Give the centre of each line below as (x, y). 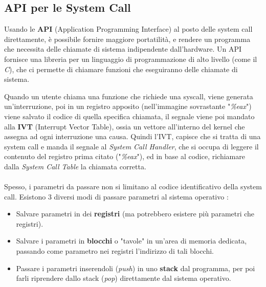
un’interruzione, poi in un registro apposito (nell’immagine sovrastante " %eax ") (128, 106)
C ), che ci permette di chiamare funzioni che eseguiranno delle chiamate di (121, 69)
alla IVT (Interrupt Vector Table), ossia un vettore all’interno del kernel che (125, 126)
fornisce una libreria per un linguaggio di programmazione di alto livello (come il (131, 59)
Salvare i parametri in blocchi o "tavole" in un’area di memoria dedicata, (131, 241)
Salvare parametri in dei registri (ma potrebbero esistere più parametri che (135, 214)
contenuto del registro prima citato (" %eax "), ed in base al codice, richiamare (125, 156)
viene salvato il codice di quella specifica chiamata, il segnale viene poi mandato (129, 116)
